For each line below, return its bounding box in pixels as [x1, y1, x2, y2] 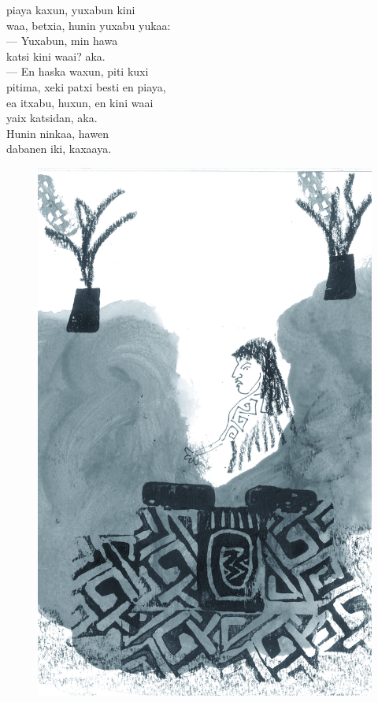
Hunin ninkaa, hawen [6, 124, 109, 141]
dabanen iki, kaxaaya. [6, 140, 112, 157]
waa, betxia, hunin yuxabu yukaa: [6, 17, 171, 33]
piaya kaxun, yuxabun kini [6, 2, 135, 17]
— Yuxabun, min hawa [6, 32, 118, 49]
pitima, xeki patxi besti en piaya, [6, 78, 166, 95]
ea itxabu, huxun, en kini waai [6, 94, 154, 110]
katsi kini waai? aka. [6, 47, 106, 64]
